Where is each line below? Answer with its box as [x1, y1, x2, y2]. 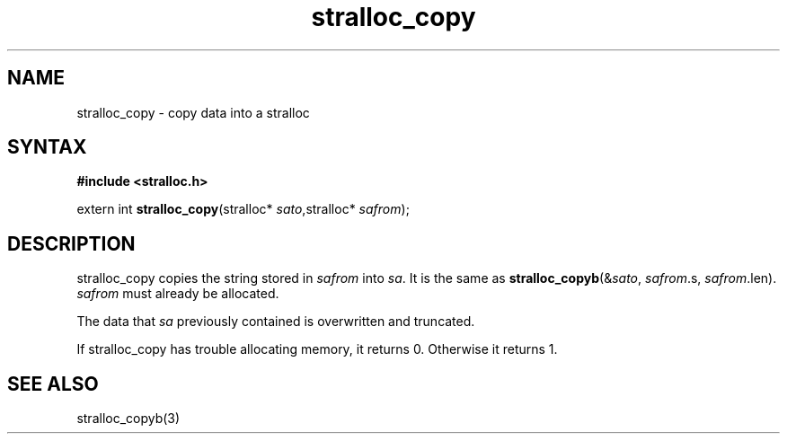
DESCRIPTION [7, 232, 136, 255]
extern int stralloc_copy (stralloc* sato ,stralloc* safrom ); [76, 201, 410, 217]
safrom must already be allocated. [76, 286, 279, 302]
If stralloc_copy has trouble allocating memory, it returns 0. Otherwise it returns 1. [76, 341, 558, 357]
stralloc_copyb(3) [76, 410, 181, 427]
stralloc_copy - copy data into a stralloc [76, 104, 310, 120]
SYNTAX [7, 136, 87, 159]
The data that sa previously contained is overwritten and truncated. [76, 313, 475, 330]
